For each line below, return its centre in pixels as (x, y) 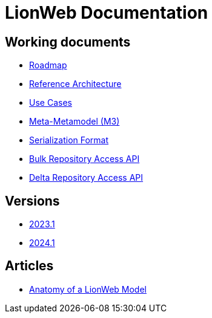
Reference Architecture (75, 84)
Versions (32, 201)
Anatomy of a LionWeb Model (88, 289)
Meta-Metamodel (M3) (75, 122)
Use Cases (51, 103)
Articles (29, 266)
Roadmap (48, 65)
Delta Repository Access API (86, 178)
